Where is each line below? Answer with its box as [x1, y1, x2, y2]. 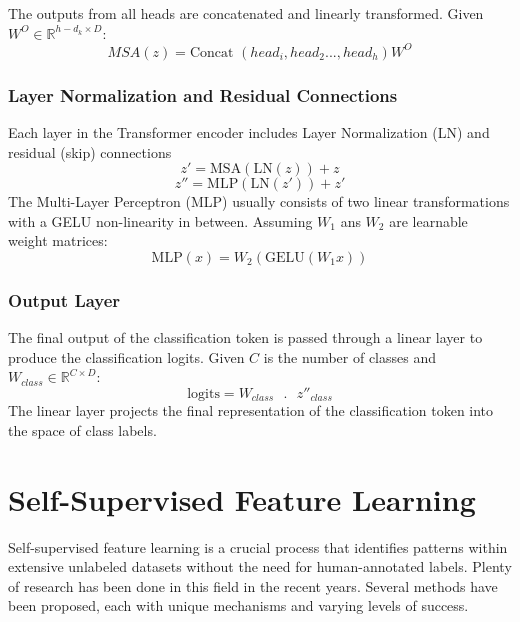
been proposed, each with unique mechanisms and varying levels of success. [8, 595, 469, 616]
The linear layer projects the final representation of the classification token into [8, 400, 494, 421]
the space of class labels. [8, 419, 157, 440]
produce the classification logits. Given [8, 346, 245, 367]
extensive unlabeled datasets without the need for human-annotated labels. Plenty [8, 556, 512, 577]
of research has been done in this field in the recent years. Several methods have [8, 575, 498, 596]
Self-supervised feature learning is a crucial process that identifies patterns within [8, 536, 508, 557]
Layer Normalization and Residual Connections [8, 82, 398, 107]
